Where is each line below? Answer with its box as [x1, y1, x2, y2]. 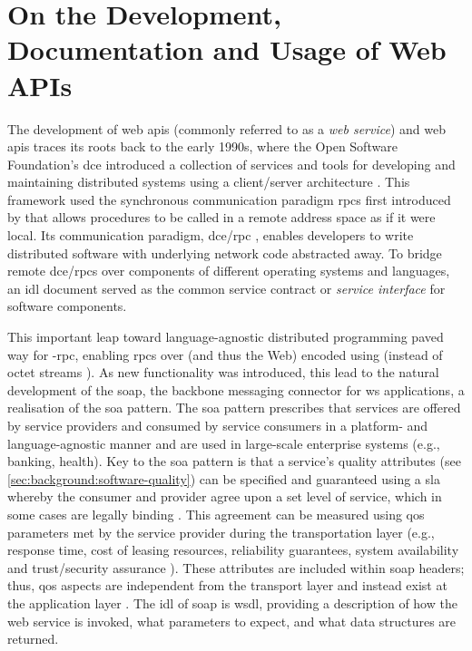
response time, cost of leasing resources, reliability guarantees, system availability [7, 540, 459, 559]
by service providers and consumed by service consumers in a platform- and [7, 416, 428, 434]
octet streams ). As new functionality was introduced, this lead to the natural [7, 363, 439, 382]
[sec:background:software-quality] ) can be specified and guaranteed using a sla [7, 469, 440, 488]
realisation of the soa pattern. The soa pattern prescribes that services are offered [7, 398, 461, 417]
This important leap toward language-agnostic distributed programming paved [7, 327, 444, 346]
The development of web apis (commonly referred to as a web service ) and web [7, 119, 446, 138]
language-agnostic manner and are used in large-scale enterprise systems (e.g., [7, 433, 440, 452]
